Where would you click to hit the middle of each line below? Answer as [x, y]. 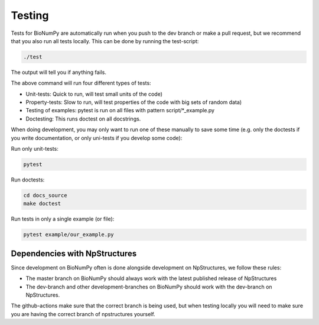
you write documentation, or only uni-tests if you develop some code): [97, 138]
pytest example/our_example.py [69, 235]
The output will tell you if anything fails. [58, 72]
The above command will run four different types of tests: [81, 83]
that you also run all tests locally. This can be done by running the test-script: [105, 41]
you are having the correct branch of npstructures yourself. [83, 314]
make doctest [42, 204]
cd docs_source [45, 195]
